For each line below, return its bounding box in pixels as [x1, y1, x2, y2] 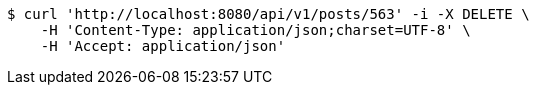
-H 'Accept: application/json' [40, 38, 286, 54]
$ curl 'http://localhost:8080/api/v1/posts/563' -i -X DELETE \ [7, 6, 530, 22]
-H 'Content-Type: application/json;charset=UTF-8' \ [40, 22, 471, 38]
